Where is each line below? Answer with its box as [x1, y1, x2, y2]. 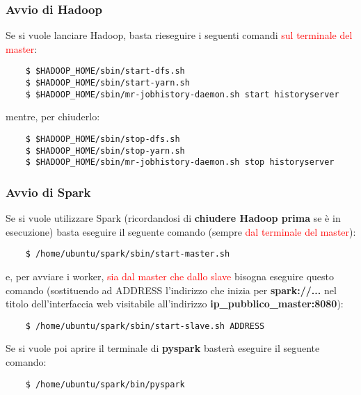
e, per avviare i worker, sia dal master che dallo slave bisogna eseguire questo [6, 269, 334, 283]
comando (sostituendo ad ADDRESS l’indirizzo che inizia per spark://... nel [6, 282, 337, 297]
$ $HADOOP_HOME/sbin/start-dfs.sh [25, 66, 185, 76]
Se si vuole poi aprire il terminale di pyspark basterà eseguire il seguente [6, 341, 320, 355]
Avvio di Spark [6, 183, 91, 200]
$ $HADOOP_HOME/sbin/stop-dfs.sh [25, 134, 180, 144]
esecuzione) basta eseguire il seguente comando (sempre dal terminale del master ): [6, 224, 356, 239]
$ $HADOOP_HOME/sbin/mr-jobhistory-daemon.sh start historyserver [25, 89, 339, 99]
